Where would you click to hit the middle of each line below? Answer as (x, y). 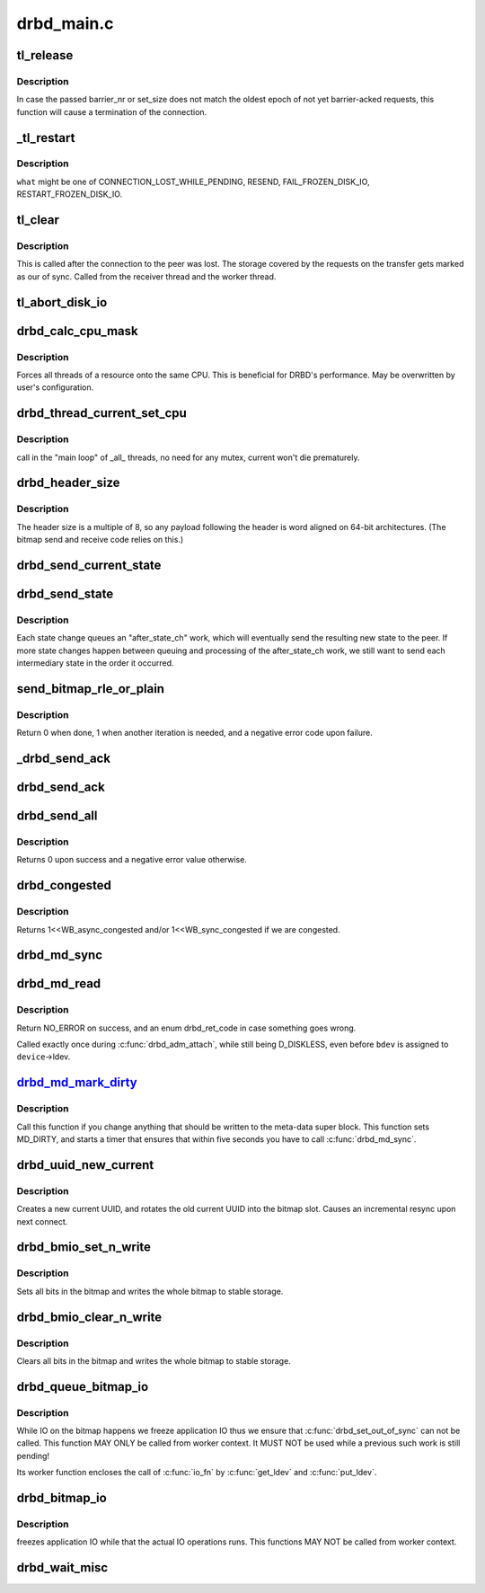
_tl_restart (46, 138)
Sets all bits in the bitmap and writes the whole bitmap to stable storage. (150, 1291)
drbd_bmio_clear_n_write (89, 1317)
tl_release (45, 55)
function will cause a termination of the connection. (112, 111)
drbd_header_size (68, 483)
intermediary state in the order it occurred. (95, 663)
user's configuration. (55, 387)
